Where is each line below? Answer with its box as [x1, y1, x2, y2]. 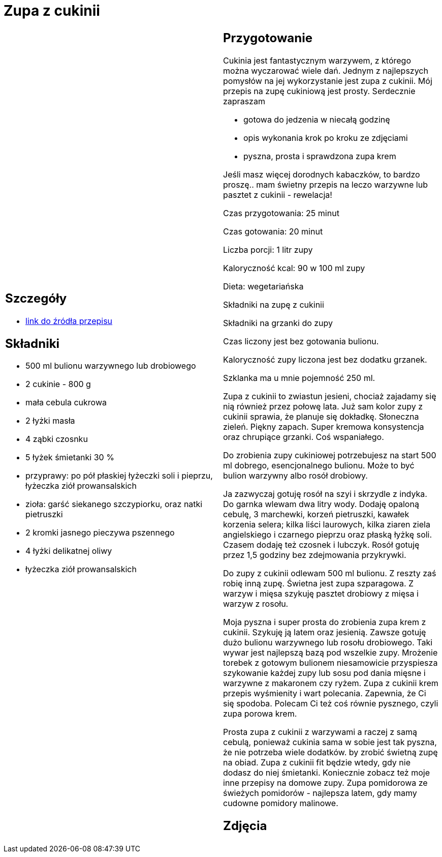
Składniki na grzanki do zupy [223, 317, 333, 328]
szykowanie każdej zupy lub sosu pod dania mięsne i [223, 667, 426, 678]
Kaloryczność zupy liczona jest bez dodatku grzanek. [223, 354, 427, 365]
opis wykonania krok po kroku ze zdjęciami [243, 132, 408, 143]
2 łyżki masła [25, 416, 75, 426]
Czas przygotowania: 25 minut [223, 208, 339, 218]
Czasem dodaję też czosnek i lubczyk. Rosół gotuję [223, 539, 420, 550]
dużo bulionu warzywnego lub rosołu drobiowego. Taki [223, 637, 433, 647]
